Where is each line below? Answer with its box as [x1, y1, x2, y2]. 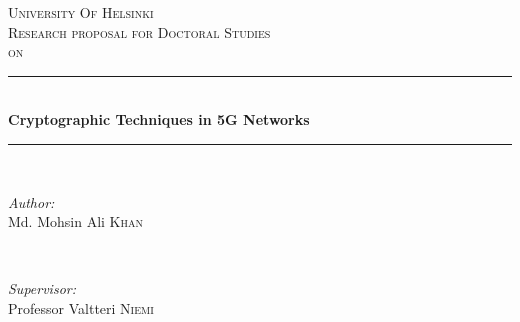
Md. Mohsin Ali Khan [8, 211, 144, 232]
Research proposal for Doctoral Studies [8, 21, 271, 42]
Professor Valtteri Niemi [8, 297, 154, 318]
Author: [8, 191, 55, 212]
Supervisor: [8, 278, 76, 299]
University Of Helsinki [8, 2, 154, 22]
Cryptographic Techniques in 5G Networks [8, 109, 310, 130]
